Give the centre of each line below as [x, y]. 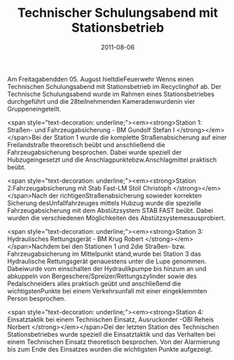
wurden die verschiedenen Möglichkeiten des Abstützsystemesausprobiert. [116, 218]
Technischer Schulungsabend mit [118, 13]
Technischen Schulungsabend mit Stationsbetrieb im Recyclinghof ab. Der [115, 86]
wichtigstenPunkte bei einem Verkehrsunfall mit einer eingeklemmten [107, 291]
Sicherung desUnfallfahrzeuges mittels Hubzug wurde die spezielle [104, 203]
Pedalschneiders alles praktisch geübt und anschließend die [94, 283]
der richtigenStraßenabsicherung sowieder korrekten [125, 195]
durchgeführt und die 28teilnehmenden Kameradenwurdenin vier [101, 101]
